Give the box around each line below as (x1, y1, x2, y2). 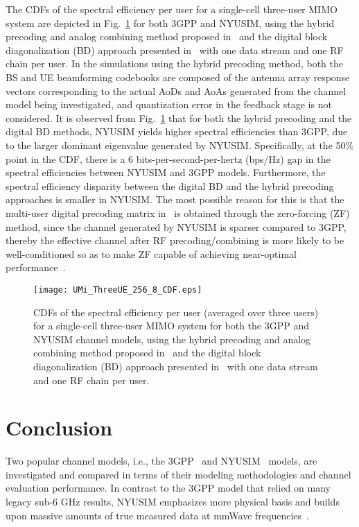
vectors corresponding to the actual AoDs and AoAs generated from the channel (6, 83, 347, 98)
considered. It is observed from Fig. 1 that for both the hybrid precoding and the (6, 110, 352, 125)
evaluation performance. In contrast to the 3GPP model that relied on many (6, 481, 331, 495)
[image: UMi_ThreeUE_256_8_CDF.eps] (33, 284, 202, 295)
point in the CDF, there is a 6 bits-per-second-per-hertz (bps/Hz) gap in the (6, 151, 331, 166)
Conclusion (6, 413, 113, 442)
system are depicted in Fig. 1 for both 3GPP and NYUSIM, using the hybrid (6, 15, 335, 30)
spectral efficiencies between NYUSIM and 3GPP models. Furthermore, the (6, 165, 326, 180)
